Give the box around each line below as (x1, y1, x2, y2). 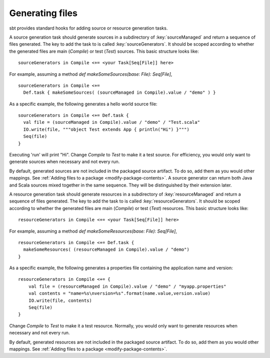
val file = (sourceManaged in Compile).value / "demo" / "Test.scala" (23, 119, 200, 125)
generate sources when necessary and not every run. (9, 158, 120, 165)
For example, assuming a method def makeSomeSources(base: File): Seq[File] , (9, 71, 172, 77)
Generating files (9, 8, 77, 19)
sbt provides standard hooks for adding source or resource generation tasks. (9, 25, 168, 31)
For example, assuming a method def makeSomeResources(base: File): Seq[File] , (9, 228, 177, 234)
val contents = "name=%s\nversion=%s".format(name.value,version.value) (28, 291, 211, 296)
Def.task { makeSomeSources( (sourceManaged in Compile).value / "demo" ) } (23, 90, 216, 95)
